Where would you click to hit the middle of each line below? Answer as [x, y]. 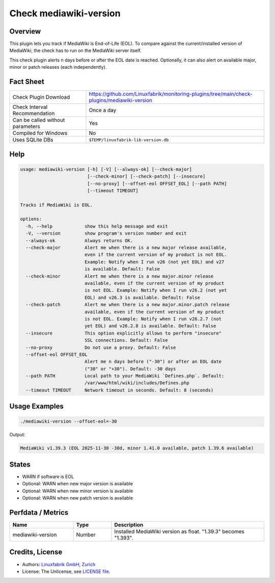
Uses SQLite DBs [33, 140]
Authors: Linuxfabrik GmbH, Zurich [59, 564]
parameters [26, 126]
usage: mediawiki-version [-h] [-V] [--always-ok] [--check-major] [106, 169]
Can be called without [39, 120]
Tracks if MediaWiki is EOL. [57, 205]
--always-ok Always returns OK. [79, 240]
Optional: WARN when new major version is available [78, 484]
